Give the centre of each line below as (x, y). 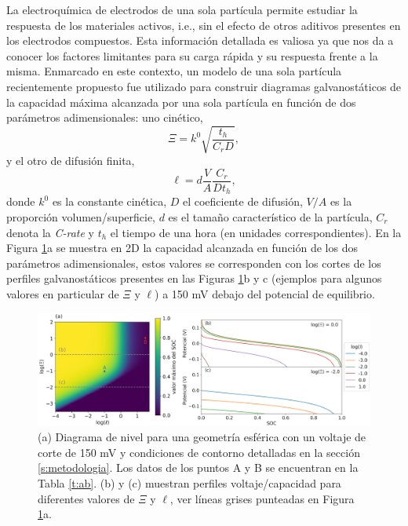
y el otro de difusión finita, (71, 161)
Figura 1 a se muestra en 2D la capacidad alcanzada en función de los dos (182, 248)
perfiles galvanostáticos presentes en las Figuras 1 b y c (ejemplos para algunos (194, 278)
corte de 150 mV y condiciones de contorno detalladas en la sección (199, 452)
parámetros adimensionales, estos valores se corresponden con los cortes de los (194, 263)
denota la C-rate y (50, 232)
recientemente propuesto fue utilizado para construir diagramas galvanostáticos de (204, 86)
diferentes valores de (86, 498)
